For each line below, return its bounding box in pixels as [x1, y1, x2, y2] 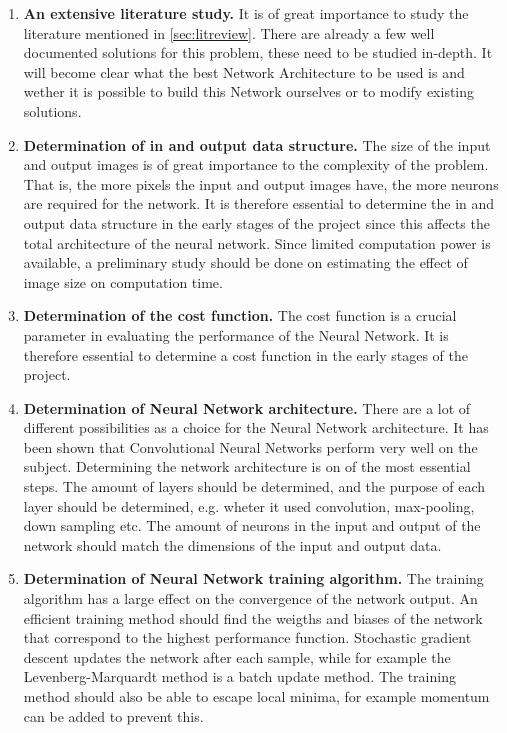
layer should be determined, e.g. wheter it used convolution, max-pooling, [23, 495, 475, 516]
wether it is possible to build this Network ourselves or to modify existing [23, 81, 475, 102]
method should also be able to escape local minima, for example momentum [23, 686, 490, 706]
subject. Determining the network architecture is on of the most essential [23, 456, 471, 477]
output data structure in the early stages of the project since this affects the [23, 212, 490, 233]
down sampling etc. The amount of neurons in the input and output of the [23, 515, 481, 536]
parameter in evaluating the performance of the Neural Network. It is [23, 324, 449, 345]
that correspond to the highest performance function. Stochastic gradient [23, 627, 472, 648]
